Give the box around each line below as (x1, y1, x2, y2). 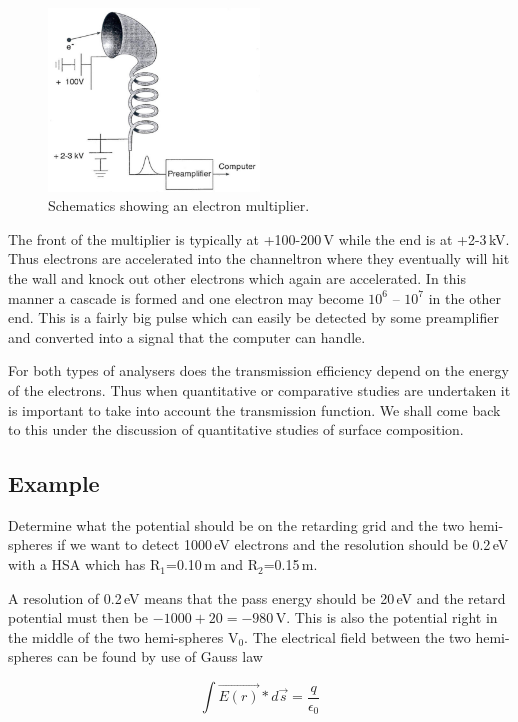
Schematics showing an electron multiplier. (48, 195, 310, 216)
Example (8, 468, 100, 499)
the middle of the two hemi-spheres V (8, 626, 239, 647)
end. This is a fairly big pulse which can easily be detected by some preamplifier (8, 307, 499, 328)
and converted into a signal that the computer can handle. (8, 326, 366, 347)
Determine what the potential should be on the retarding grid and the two (8, 514, 465, 535)
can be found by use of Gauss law (57, 646, 263, 667)
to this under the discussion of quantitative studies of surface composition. (8, 419, 464, 440)
